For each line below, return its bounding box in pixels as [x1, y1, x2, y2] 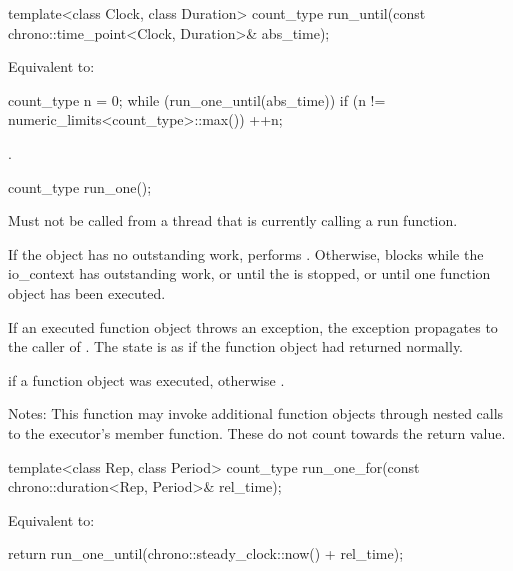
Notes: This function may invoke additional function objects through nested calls [8, 403, 504, 424]
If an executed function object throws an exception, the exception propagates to [8, 316, 498, 337]
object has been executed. [8, 282, 166, 303]
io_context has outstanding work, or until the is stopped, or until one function [8, 263, 491, 284]
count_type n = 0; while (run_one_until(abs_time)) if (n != [8, 89, 386, 110]
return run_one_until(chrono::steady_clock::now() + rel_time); [8, 543, 404, 564]
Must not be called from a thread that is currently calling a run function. [8, 210, 458, 231]
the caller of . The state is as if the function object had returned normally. [8, 336, 464, 357]
